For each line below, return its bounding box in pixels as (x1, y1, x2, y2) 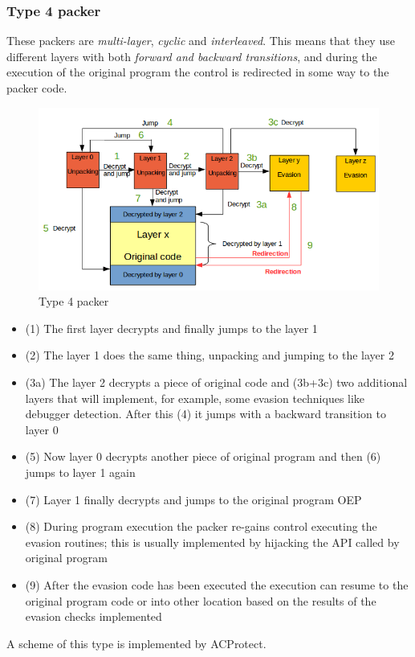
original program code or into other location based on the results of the (25, 592, 376, 609)
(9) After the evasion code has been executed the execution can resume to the (25, 576, 409, 593)
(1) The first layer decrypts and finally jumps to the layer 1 (25, 319, 318, 336)
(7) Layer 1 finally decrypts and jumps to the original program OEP (25, 491, 362, 507)
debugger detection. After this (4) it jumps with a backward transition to (25, 405, 386, 422)
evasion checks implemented (25, 608, 162, 625)
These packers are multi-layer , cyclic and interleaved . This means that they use (6, 32, 395, 49)
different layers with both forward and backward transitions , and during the (6, 47, 377, 64)
